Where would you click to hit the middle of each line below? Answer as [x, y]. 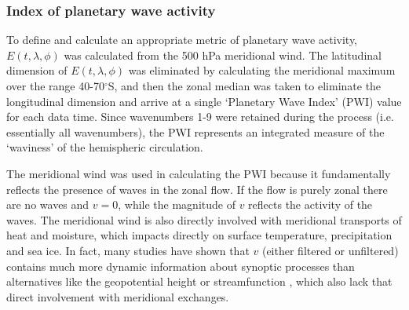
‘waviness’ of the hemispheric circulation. [105, 147]
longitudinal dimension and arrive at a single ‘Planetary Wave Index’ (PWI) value [204, 101]
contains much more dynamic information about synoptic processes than [181, 266]
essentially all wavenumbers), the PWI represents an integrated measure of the [195, 131]
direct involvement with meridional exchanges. [118, 296]
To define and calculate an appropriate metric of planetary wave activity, [182, 40]
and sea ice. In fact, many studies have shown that [128, 250]
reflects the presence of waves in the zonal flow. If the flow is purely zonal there [197, 189]
